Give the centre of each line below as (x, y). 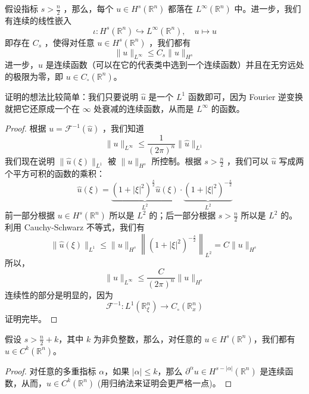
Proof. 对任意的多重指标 (51, 370)
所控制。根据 (177, 160)
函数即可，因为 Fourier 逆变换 (246, 96)
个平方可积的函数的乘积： (55, 173)
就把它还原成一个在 (42, 108)
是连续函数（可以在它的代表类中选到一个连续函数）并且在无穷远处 (175, 65)
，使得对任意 (69, 42)
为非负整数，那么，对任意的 (147, 338)
